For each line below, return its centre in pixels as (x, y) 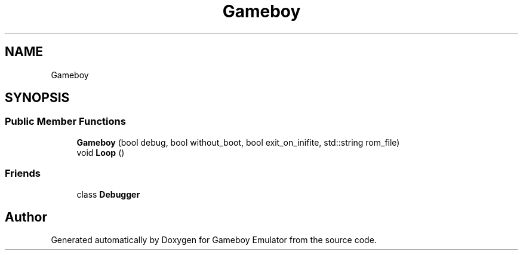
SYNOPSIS (37, 98)
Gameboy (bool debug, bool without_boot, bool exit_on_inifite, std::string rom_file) (238, 142)
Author (26, 217)
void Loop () (101, 152)
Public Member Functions (65, 122)
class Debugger (108, 194)
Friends (23, 173)
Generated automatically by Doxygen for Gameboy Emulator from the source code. (214, 240)
